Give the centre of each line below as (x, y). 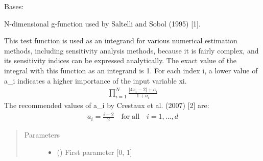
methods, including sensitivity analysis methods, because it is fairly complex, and (131, 50)
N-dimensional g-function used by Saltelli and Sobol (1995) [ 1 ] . (102, 23)
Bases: (14, 6)
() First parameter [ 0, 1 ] (94, 152)
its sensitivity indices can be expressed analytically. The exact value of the (121, 60)
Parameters (42, 134)
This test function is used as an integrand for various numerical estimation (121, 41)
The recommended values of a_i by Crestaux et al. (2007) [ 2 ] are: (107, 105)
